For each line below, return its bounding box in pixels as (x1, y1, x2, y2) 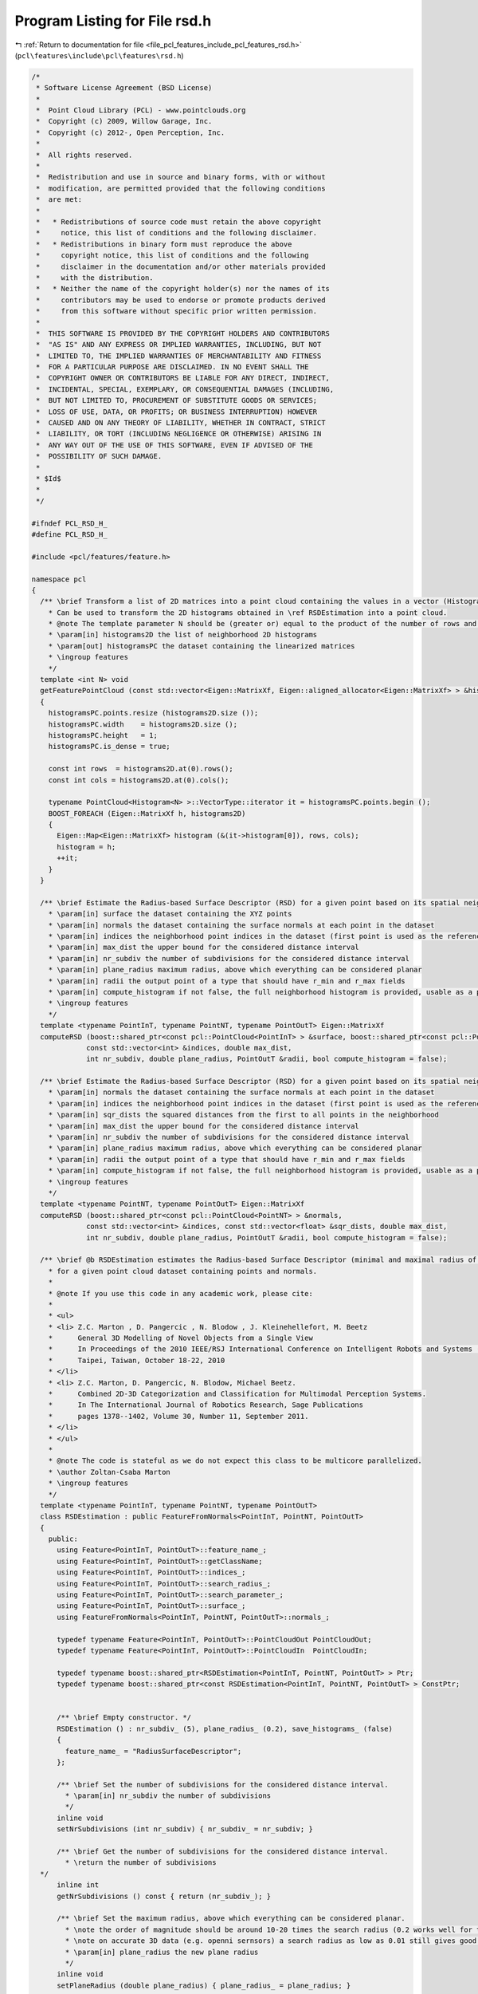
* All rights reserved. (36, 150, 133, 160)
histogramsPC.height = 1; (48, 731, 159, 739)
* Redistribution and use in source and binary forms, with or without (36, 172, 326, 182)
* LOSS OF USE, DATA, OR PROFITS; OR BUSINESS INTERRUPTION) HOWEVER (36, 407, 318, 416)
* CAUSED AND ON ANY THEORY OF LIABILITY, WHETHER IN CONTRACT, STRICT (36, 419, 326, 428)
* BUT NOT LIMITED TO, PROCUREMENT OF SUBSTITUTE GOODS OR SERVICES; (36, 396, 318, 405)
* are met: (36, 195, 83, 204)
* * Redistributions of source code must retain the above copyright (36, 218, 322, 227)
